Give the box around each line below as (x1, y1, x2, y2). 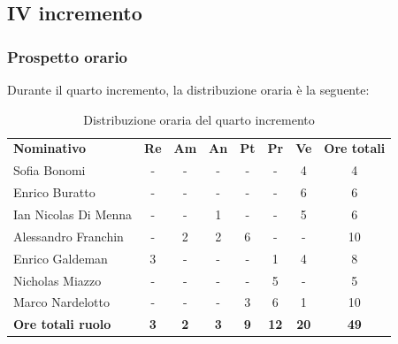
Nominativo (13, 139, 87, 157)
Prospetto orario (7, 45, 128, 67)
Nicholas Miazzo (13, 271, 102, 289)
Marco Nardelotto (13, 293, 110, 311)
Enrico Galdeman (13, 248, 108, 267)
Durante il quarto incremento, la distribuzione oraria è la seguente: (7, 80, 370, 98)
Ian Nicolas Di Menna (13, 204, 133, 223)
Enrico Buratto (13, 183, 96, 202)
